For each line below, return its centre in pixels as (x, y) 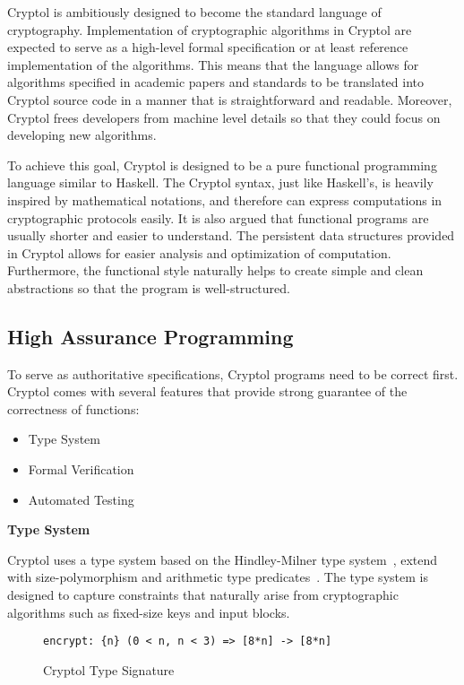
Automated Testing (81, 499)
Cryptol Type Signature (109, 669)
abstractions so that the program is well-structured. (149, 287)
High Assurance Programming (150, 336)
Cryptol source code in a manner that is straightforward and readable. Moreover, (230, 99)
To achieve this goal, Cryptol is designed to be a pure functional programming (222, 165)
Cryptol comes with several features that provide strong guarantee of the (207, 391)
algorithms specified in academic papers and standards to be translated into (215, 82)
